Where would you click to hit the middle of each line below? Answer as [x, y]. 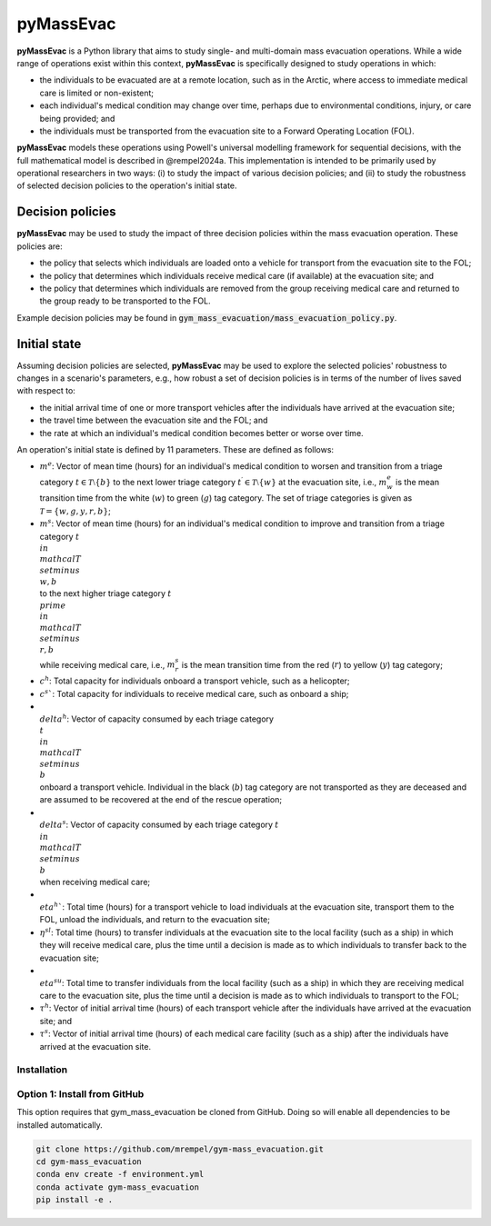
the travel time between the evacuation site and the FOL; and [154, 420]
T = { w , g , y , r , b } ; [75, 511]
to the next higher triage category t [105, 593]
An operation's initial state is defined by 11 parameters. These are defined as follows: [175, 449]
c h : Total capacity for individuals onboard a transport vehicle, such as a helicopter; [195, 680]
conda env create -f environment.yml [120, 1174]
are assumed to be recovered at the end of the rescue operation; [160, 800]
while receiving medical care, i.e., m [107, 664]
